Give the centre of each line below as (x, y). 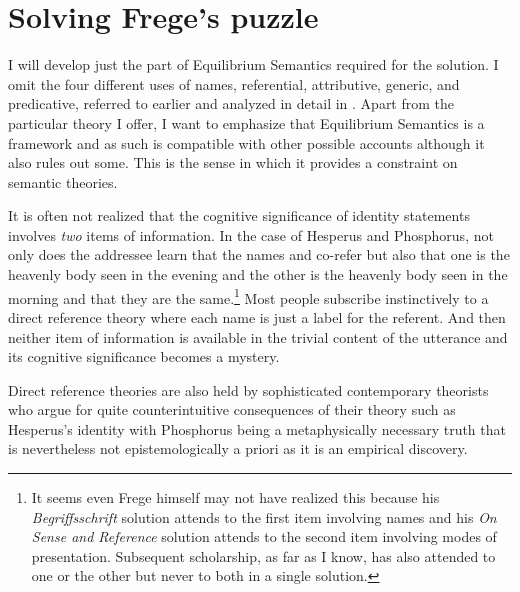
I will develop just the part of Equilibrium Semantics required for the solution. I (253, 64)
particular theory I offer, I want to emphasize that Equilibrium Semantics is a (246, 122)
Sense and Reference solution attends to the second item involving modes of (264, 536)
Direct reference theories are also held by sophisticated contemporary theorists (248, 389)
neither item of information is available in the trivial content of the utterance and (258, 336)
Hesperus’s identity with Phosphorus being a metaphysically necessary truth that (257, 428)
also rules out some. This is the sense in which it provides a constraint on (233, 162)
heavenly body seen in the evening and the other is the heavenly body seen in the (258, 274)
